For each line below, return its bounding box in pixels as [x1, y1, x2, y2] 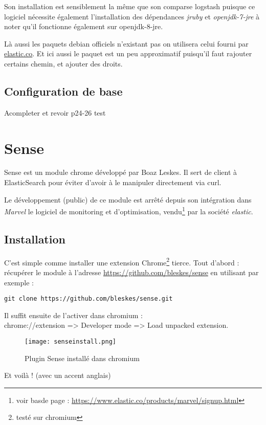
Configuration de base [4, 83, 123, 99]
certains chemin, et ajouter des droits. [4, 58, 123, 69]
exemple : [4, 277, 34, 287]
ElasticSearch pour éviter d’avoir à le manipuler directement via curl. [4, 177, 221, 188]
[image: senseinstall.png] [25, 338, 116, 345]
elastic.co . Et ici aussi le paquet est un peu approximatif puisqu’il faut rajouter [4, 48, 252, 59]
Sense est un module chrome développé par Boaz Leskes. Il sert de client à [4, 167, 237, 177]
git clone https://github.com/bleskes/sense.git [4, 295, 173, 303]
